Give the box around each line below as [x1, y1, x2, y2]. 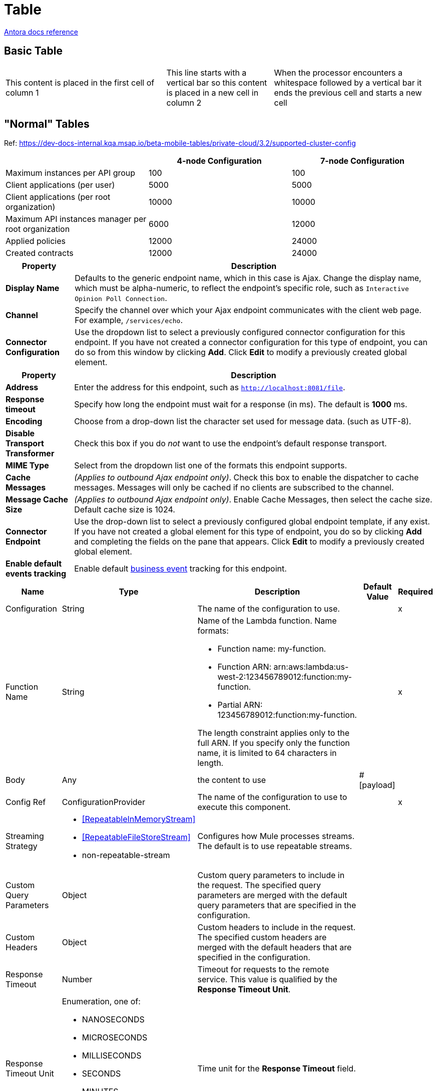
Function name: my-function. [217, 644, 326, 654]
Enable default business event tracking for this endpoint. [74, 564, 287, 574]
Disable [6, 428, 35, 439]
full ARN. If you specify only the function [197, 738, 350, 748]
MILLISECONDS [82, 1050, 142, 1061]
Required [398, 587, 433, 597]
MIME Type [6, 460, 49, 471]
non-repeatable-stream [82, 850, 170, 861]
